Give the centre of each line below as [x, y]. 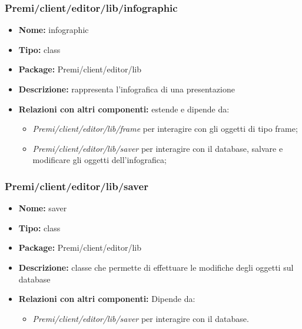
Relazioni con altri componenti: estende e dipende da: [124, 109]
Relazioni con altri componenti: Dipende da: [107, 299]
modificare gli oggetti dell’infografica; [99, 160]
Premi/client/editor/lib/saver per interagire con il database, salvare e [158, 148]
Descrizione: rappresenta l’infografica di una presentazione [127, 89]
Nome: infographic [54, 30]
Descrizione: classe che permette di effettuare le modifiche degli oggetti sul [156, 267]
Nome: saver [43, 208]
